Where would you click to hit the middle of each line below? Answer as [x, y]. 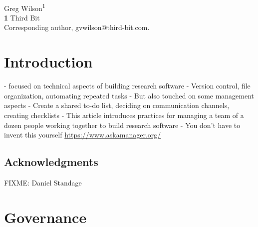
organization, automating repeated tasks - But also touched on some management [129, 95]
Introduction [48, 62]
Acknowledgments [51, 162]
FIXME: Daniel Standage [43, 182]
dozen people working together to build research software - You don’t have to [122, 125]
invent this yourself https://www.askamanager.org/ [83, 135]
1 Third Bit [22, 17]
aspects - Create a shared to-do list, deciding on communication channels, [117, 105]
